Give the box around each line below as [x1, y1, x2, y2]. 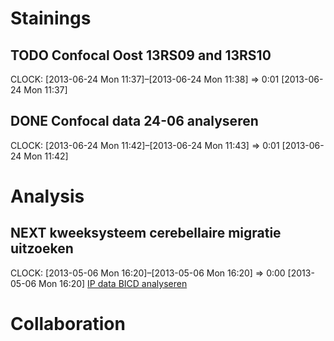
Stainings [10, 7, 92, 30]
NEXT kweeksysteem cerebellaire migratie [10, 225, 282, 242]
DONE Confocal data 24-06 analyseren [10, 113, 259, 130]
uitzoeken [10, 240, 74, 257]
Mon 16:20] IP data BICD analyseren [38, 277, 188, 289]
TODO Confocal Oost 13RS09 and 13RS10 [10, 47, 272, 64]
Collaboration [10, 313, 126, 335]
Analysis [10, 185, 85, 207]
